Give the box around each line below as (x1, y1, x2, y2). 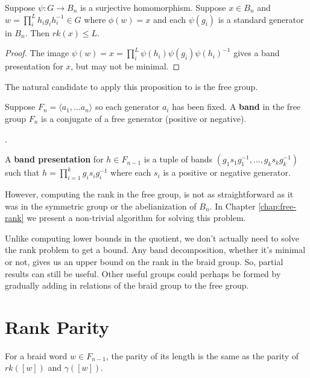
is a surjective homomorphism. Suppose (80, 1, 226, 13)
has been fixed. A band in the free (172, 100, 301, 113)
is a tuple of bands (144, 153, 213, 165)
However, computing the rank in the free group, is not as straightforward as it (5, 187, 294, 200)
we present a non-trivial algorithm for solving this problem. (27, 211, 246, 224)
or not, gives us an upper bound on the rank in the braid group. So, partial (5, 255, 283, 267)
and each (153, 13, 186, 25)
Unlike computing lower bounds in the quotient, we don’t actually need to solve (5, 231, 299, 244)
